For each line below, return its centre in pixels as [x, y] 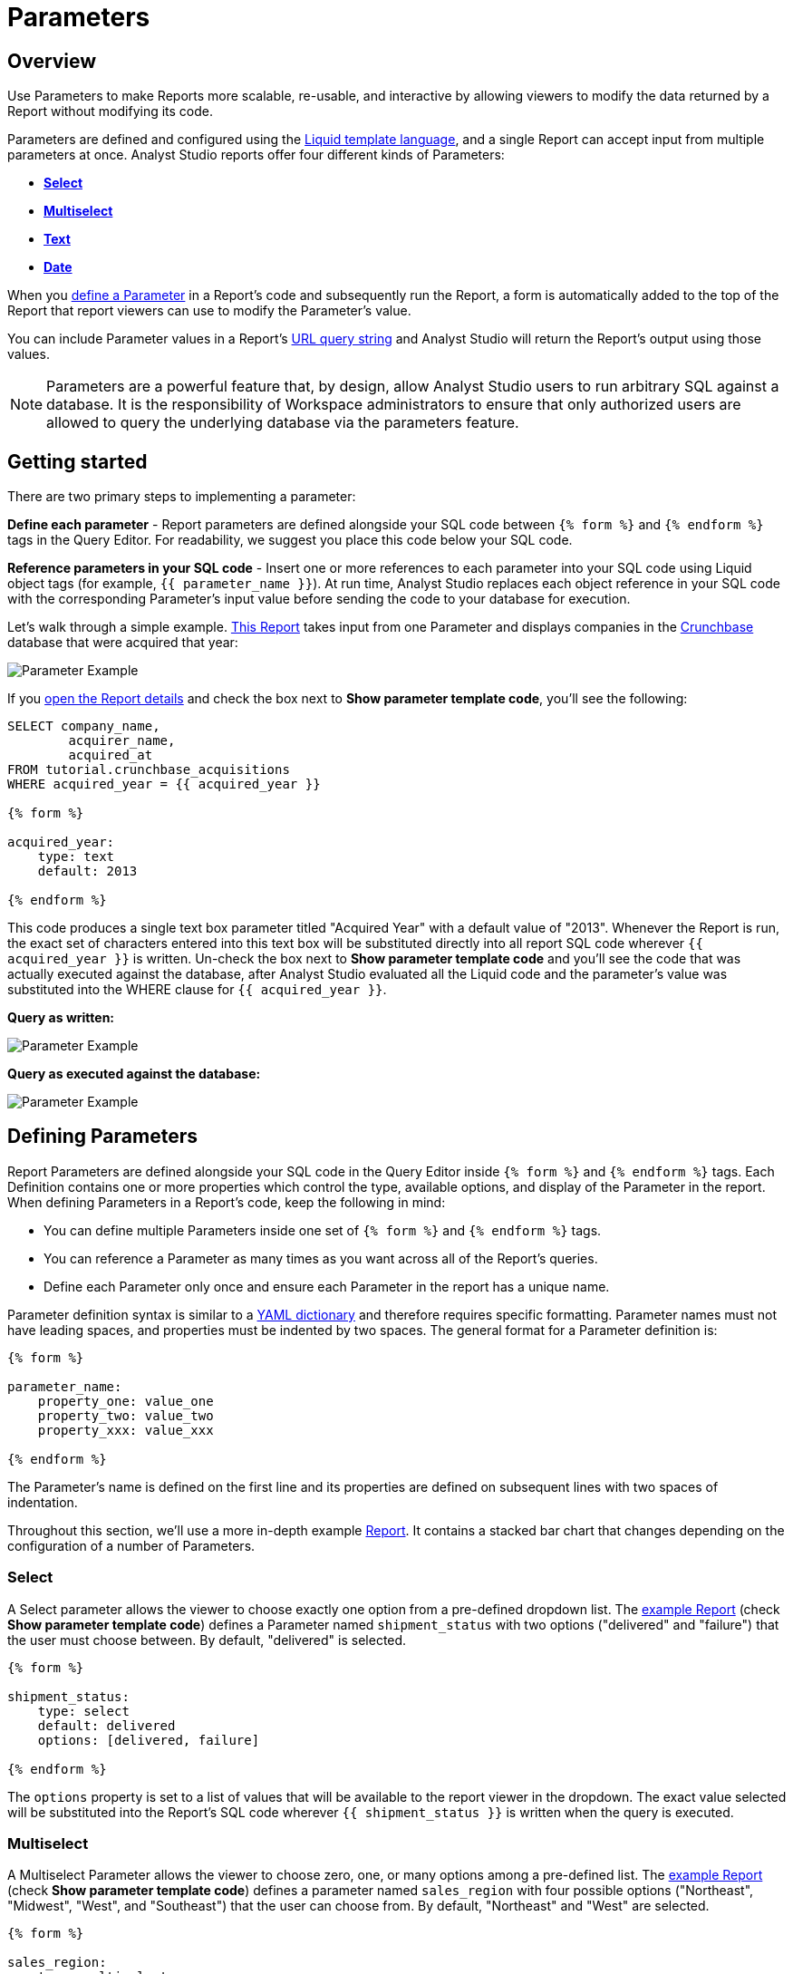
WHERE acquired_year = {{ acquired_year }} [164, 784]
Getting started [77, 461]
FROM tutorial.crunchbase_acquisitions [149, 770]
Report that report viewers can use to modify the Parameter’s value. [209, 311]
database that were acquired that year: [123, 643]
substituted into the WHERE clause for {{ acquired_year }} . [197, 990]
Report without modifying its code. [111, 111]
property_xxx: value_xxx [126, 1430]
